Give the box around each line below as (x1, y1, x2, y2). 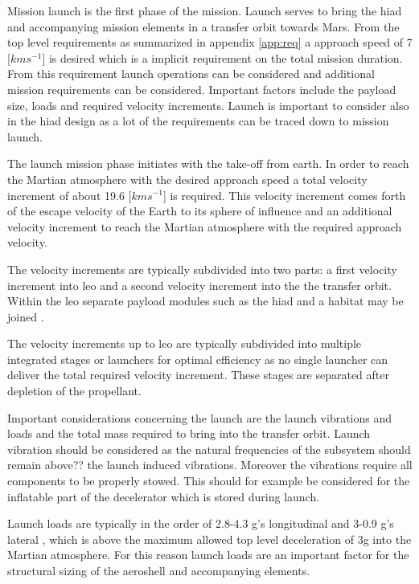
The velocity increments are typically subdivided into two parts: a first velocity (7, 260, 397, 277)
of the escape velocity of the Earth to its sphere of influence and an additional (7, 202, 392, 219)
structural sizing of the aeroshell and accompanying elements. (7, 562, 310, 578)
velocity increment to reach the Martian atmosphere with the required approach (7, 218, 402, 235)
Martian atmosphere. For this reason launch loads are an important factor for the (7, 546, 409, 563)
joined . (7, 308, 44, 325)
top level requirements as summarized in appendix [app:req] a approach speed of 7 (7, 34, 413, 51)
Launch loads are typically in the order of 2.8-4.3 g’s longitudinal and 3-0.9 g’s (7, 515, 394, 532)
